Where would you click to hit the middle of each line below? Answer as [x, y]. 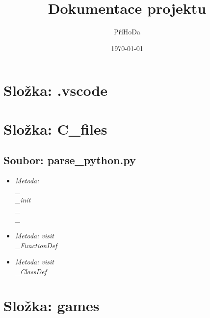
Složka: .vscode [56, 90]
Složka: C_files [55, 129]
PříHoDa [127, 32]
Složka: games [52, 305]
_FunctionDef [36, 245]
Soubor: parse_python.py [70, 160]
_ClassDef [31, 271]
